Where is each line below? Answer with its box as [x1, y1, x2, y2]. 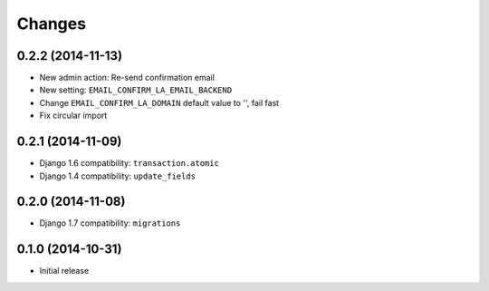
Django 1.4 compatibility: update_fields [39, 170, 197, 181]
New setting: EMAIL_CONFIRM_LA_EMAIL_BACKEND [39, 84, 233, 95]
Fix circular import [39, 110, 108, 121]
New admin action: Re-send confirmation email [39, 73, 215, 83]
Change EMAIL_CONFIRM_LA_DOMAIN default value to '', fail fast [39, 97, 280, 108]
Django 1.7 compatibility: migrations [39, 218, 181, 228]
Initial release [39, 266, 90, 276]
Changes [16, 14, 86, 34]
